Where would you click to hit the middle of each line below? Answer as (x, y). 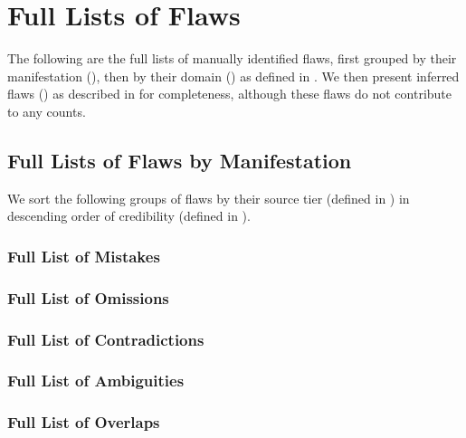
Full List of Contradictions (106, 339)
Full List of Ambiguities (96, 381)
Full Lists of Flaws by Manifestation (180, 160)
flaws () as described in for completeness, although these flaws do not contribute (230, 94)
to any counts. (47, 111)
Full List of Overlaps (84, 422)
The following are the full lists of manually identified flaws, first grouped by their (232, 58)
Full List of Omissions (88, 297)
